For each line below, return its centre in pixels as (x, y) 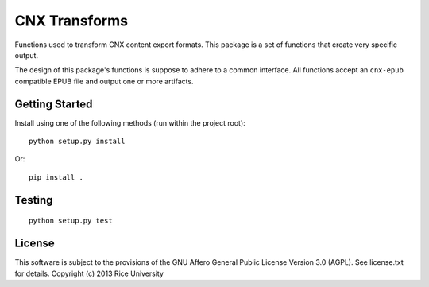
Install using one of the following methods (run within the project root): (130, 122)
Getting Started (54, 104)
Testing (34, 200)
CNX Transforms (71, 21)
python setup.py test (71, 221)
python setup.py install (77, 142)
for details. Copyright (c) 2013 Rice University (89, 273)
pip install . (56, 177)
